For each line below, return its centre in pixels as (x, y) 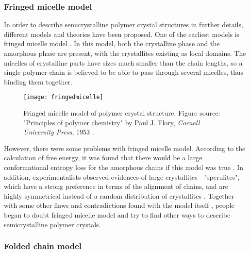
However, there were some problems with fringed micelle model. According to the (125, 148)
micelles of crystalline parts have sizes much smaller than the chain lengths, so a (123, 62)
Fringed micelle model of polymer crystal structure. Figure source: (122, 113)
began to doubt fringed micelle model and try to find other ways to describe (117, 214)
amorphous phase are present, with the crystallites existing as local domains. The (125, 53)
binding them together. (38, 81)
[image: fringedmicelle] (63, 97)
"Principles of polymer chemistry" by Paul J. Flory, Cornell (112, 122)
